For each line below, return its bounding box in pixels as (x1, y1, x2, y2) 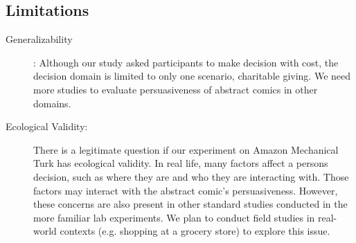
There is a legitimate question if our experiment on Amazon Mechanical (33, 142, 339, 156)
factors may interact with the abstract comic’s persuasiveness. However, (33, 183, 338, 197)
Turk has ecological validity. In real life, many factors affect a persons (33, 156, 328, 170)
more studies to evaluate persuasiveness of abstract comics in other (33, 82, 318, 96)
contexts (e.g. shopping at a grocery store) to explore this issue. (60, 224, 330, 238)
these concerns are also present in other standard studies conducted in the (33, 197, 348, 211)
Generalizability (6, 32, 73, 46)
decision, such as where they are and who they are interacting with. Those (33, 169, 349, 183)
